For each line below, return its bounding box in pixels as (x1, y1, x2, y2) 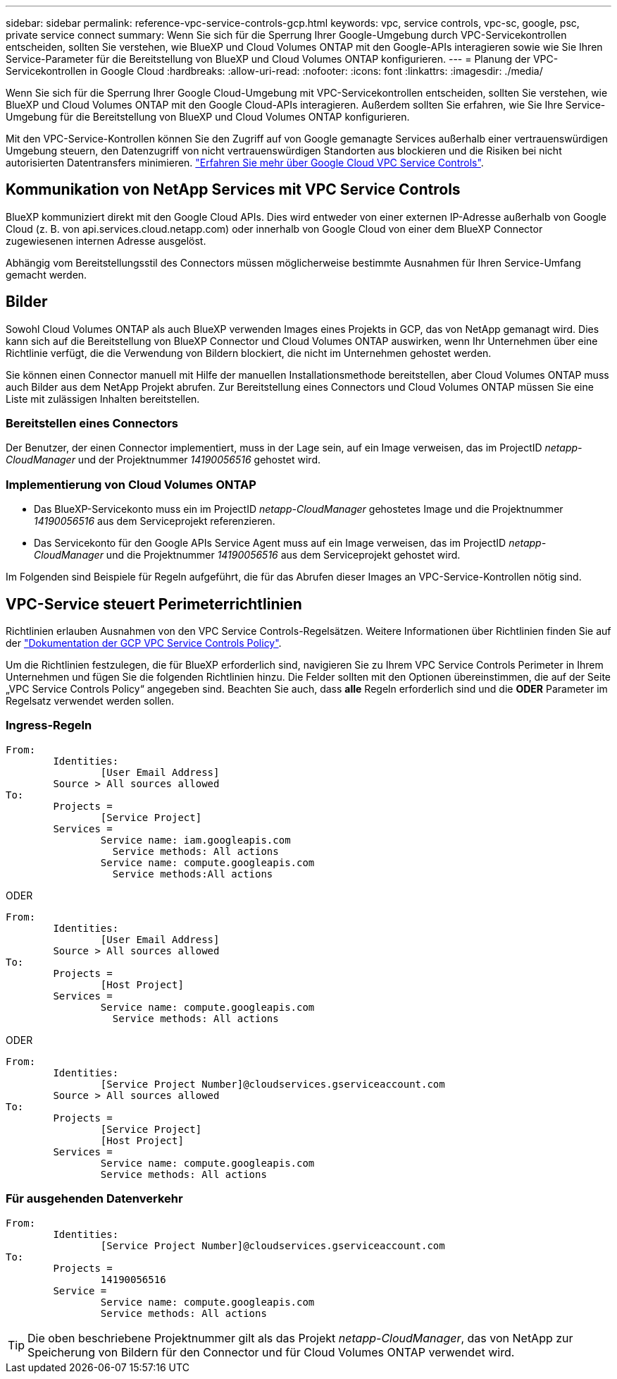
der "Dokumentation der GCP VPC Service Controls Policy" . (6, 637, 282, 650)
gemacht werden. (6, 268, 87, 281)
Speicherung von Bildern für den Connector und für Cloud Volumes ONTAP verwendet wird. (27, 1344, 515, 1359)
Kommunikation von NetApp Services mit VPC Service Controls (6, 181, 461, 199)
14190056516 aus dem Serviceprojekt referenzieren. (34, 515, 275, 528)
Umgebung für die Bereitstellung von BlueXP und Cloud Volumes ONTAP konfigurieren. (6, 111, 410, 123)
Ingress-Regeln (6, 718, 92, 733)
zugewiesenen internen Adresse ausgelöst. (6, 234, 206, 247)
